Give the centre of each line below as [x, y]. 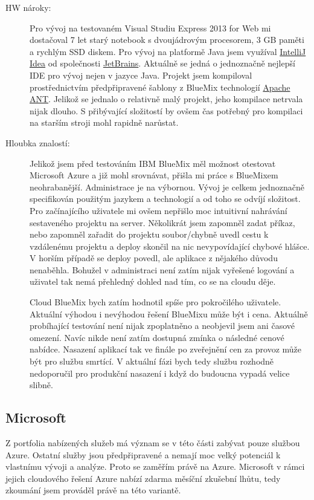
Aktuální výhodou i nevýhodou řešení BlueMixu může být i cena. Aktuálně [169, 313]
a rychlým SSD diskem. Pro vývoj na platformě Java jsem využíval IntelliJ [168, 51]
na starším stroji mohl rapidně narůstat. [104, 122]
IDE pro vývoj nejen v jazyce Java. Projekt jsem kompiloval [141, 75]
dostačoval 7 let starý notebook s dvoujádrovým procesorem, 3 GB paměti [167, 40]
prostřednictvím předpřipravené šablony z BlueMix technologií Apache [160, 87]
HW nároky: [28, 7]
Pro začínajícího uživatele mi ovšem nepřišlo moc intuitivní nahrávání [159, 210]
